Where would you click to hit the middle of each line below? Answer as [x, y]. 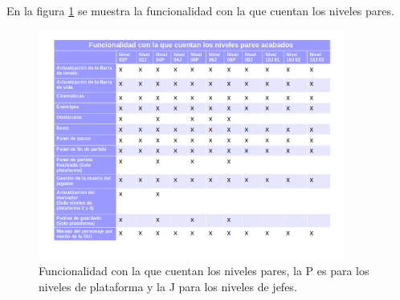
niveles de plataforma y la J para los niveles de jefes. [168, 286]
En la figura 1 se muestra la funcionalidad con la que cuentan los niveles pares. [200, 10]
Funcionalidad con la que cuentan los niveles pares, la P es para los [204, 271]
